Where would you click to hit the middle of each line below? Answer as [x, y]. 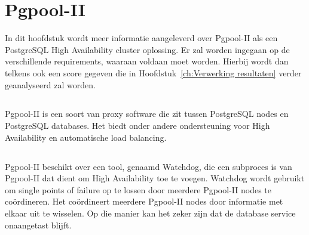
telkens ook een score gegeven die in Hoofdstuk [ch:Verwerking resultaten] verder [153, 72]
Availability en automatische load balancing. [86, 137]
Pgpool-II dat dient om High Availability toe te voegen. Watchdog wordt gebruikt [155, 178]
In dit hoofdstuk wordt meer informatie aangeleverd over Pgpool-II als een [141, 38]
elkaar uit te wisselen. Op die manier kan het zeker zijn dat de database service [150, 213]
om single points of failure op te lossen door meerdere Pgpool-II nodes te [138, 189]
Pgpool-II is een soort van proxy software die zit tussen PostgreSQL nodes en [147, 114]
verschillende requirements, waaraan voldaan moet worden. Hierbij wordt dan [147, 61]
